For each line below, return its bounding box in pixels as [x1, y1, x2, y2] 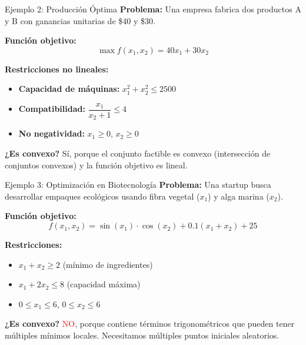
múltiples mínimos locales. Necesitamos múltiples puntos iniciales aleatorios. [5, 329, 280, 341]
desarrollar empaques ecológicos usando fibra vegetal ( [5, 190, 200, 202]
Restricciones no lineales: [5, 62, 109, 75]
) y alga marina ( [208, 190, 270, 202]
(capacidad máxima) [66, 278, 141, 290]
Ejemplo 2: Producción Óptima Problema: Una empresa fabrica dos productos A [5, 3, 301, 15]
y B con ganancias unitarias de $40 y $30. [5, 14, 155, 26]
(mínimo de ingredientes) [62, 258, 153, 270]
